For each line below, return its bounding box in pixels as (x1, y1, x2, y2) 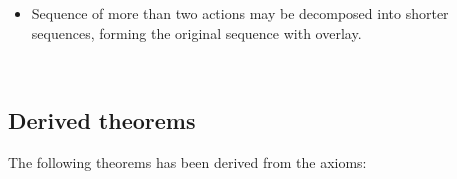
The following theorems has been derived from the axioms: (8, 151, 367, 172)
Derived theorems (8, 105, 196, 136)
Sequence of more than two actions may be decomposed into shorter (31, 3, 449, 23)
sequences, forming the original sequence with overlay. (31, 22, 362, 43)
